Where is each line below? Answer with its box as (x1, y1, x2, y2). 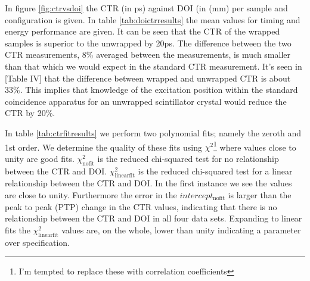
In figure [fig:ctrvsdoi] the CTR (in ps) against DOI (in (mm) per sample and (5, 2, 288, 14)
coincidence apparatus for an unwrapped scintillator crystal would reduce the (5, 95, 287, 107)
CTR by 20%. (5, 107, 55, 119)
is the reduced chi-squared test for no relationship (97, 152, 279, 164)
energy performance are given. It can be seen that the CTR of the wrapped (5, 25, 280, 38)
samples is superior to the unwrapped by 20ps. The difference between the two (5, 36, 292, 49)
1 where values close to (213, 139, 296, 153)
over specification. (5, 236, 70, 248)
